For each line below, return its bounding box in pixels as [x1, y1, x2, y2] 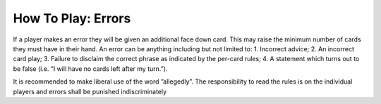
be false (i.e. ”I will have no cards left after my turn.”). [13, 64, 168, 73]
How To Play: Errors [13, 11, 131, 26]
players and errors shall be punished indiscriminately [13, 87, 167, 96]
